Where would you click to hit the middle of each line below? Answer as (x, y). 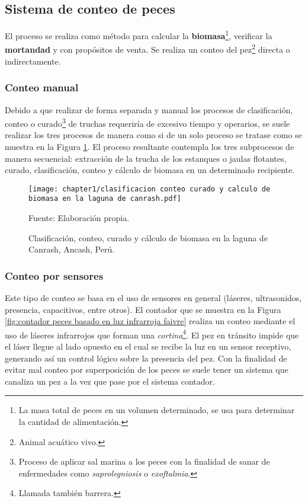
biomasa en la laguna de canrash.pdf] (105, 199)
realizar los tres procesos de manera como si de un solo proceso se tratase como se (153, 135)
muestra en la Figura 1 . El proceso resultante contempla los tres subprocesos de (150, 146)
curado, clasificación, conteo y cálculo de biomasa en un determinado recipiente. (150, 170)
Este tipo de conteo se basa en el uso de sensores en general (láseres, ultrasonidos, (153, 298)
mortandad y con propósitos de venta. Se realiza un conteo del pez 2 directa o (147, 49)
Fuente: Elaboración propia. (79, 218)
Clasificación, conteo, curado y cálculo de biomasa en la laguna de (148, 237)
